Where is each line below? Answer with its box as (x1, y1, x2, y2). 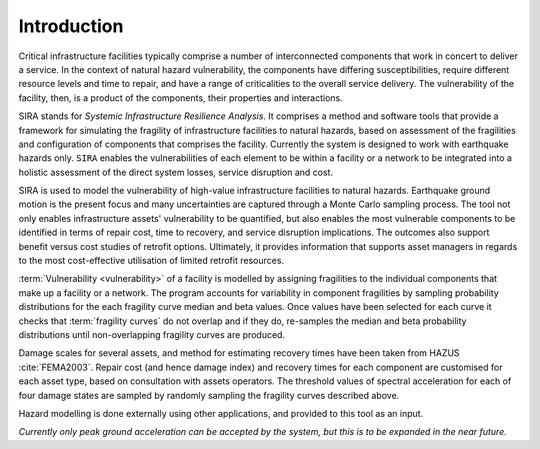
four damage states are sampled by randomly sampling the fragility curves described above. (18, 389, 400, 401)
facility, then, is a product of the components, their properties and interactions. (18, 91, 344, 104)
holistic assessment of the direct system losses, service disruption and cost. (18, 166, 334, 178)
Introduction (18, 15, 124, 37)
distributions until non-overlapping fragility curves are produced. (18, 328, 285, 340)
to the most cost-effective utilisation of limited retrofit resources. (18, 255, 285, 267)
